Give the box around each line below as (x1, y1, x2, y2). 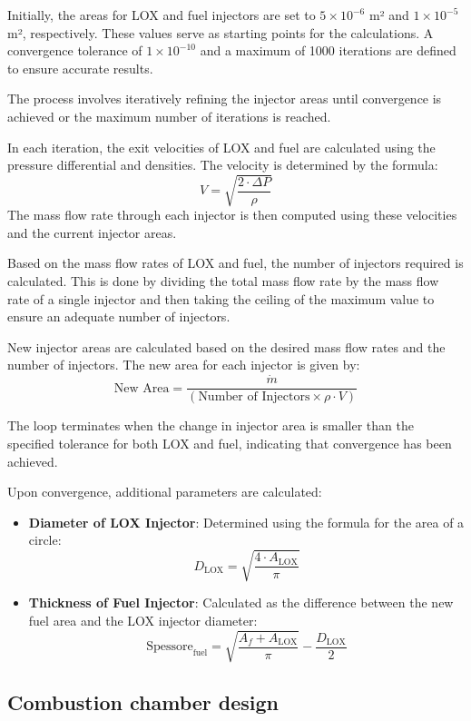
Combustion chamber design (7, 687, 279, 716)
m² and (368, 5, 409, 24)
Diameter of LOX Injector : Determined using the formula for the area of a (28, 512, 465, 531)
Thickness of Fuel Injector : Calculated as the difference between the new (28, 593, 454, 612)
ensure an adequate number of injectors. (7, 307, 231, 326)
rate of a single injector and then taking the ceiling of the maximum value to (7, 289, 435, 308)
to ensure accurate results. (7, 58, 153, 77)
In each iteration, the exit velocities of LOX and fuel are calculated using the (7, 137, 436, 156)
